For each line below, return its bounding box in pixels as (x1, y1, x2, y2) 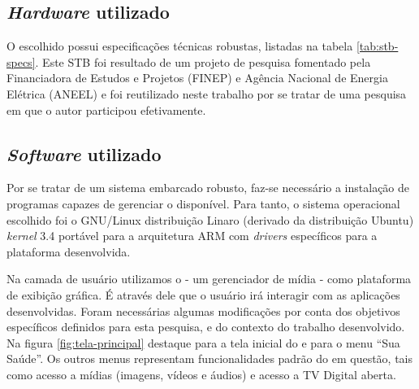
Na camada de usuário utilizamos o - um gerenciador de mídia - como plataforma (6, 270, 412, 287)
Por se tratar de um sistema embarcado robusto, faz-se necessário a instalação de (6, 179, 410, 196)
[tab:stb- (356, 37, 399, 55)
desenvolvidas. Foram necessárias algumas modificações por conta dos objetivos (6, 302, 400, 319)
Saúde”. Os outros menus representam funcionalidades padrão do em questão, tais (6, 350, 413, 367)
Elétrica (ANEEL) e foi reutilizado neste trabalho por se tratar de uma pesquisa (6, 85, 407, 102)
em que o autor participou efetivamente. (6, 101, 206, 118)
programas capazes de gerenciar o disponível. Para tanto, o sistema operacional (6, 194, 400, 212)
